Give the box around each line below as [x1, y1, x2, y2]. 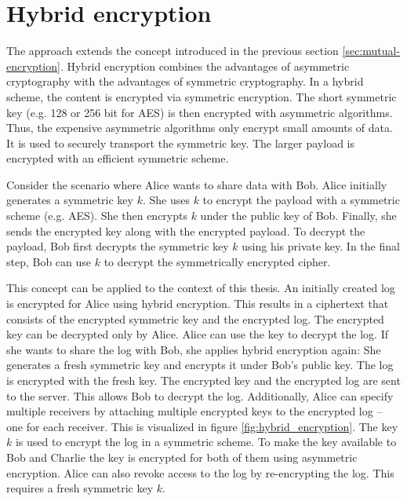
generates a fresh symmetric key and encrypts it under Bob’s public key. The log [6, 357, 394, 373]
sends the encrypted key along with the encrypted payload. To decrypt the [6, 222, 365, 239]
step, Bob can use [6, 253, 92, 269]
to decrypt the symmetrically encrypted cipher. [104, 253, 331, 269]
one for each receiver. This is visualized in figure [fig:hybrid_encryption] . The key [6, 418, 398, 434]
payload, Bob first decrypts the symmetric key [6, 238, 229, 254]
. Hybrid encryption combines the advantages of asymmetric [60, 57, 350, 74]
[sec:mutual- [342, 42, 401, 59]
